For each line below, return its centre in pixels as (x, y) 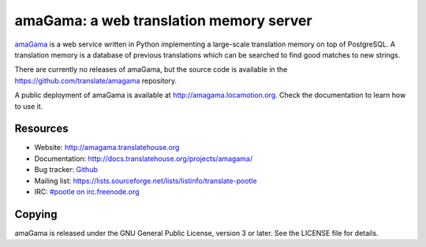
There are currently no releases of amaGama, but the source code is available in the (151, 69)
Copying (36, 214)
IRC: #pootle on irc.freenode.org (87, 191)
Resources (41, 129)
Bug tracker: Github (66, 170)
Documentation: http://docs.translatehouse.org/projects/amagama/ (143, 159)
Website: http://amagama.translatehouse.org (107, 148)
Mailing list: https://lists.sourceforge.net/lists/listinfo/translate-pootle (146, 181)
